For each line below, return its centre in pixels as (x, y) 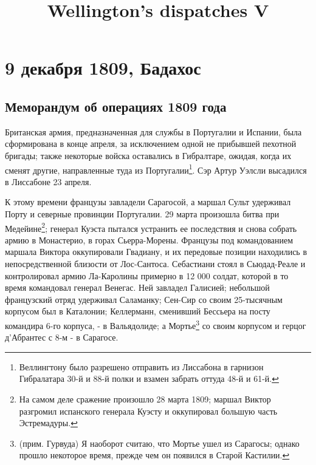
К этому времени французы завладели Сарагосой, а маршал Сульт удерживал (148, 202)
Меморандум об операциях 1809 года (116, 106)
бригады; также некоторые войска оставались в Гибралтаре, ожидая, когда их (148, 155)
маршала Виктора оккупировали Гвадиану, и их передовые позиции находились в (156, 252)
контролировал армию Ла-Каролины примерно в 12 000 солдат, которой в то (147, 275)
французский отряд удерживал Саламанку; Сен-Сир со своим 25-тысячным (144, 299)
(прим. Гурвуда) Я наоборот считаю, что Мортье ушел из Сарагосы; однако (159, 443)
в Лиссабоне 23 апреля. (48, 181)
